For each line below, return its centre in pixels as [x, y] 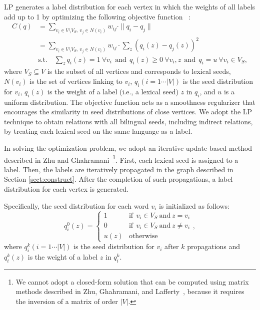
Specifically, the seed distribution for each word [76, 205]
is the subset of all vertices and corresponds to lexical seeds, [139, 71]
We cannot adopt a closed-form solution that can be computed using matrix [132, 281]
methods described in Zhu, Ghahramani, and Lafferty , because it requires [130, 291]
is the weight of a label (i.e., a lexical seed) [113, 91]
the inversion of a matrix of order [67, 301]
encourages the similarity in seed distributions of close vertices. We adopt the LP [128, 112]
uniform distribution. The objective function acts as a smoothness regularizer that [130, 102]
